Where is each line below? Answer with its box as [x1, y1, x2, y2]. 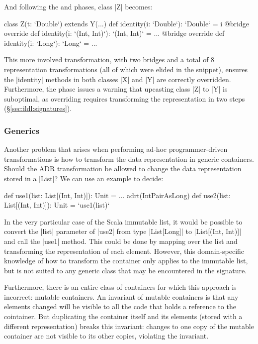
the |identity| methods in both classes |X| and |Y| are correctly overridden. [4, 74, 231, 84]
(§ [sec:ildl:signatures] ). [4, 103, 72, 114]
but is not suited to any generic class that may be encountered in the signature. [4, 265, 247, 275]
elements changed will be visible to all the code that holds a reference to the [4, 301, 236, 312]
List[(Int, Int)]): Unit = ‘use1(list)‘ [4, 200, 110, 210]
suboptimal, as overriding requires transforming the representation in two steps [4, 93, 245, 104]
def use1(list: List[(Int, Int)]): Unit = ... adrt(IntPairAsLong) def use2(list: [4, 190, 231, 200]
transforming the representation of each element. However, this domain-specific [4, 245, 245, 256]
